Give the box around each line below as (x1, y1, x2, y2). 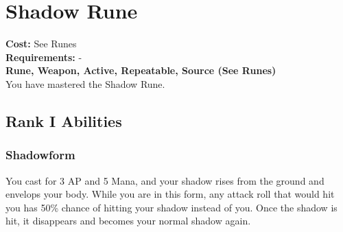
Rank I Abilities (5, 110, 122, 131)
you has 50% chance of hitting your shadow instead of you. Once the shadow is (5, 200, 338, 214)
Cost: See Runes (5, 36, 77, 51)
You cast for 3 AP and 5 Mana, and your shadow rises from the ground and (5, 173, 324, 187)
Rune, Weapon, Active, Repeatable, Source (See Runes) (5, 63, 276, 78)
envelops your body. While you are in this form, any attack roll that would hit (5, 187, 335, 201)
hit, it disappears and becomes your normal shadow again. (5, 213, 251, 228)
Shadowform (5, 146, 75, 163)
